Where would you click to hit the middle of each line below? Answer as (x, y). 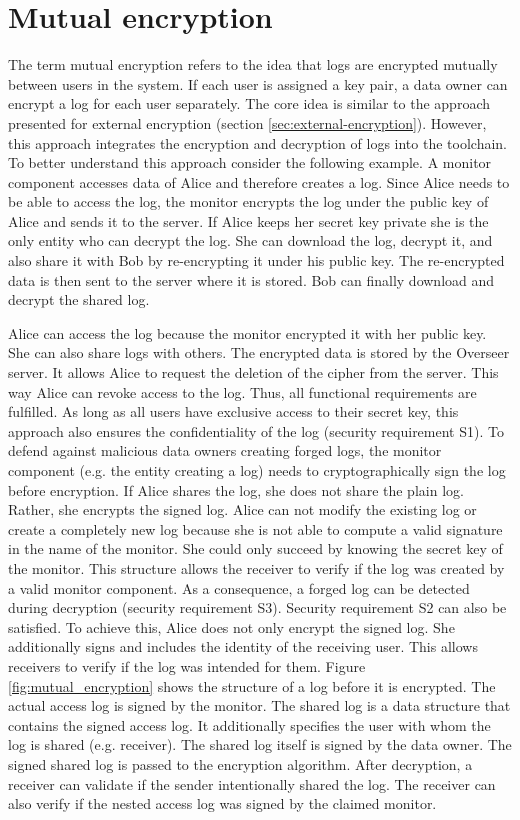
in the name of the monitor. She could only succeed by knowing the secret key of (255, 548)
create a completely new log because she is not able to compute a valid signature (255, 528)
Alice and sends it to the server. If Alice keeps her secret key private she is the (248, 220)
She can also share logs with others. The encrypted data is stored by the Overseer (259, 352)
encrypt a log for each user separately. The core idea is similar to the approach (249, 103)
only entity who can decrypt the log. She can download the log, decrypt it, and (250, 240)
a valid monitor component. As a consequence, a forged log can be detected (239, 587)
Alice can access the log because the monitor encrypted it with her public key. (247, 332)
